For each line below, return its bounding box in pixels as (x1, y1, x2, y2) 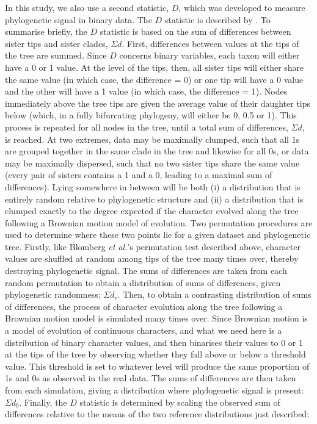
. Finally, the (19, 395, 67, 408)
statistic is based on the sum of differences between (100, 25, 291, 38)
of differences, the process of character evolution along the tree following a (5, 300, 283, 312)
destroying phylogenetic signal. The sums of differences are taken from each (5, 264, 287, 277)
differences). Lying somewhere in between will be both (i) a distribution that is (5, 180, 301, 193)
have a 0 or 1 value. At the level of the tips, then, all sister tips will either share (5, 60, 304, 73)
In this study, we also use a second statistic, (5, 1, 169, 13)
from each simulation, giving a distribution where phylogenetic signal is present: (5, 384, 304, 396)
